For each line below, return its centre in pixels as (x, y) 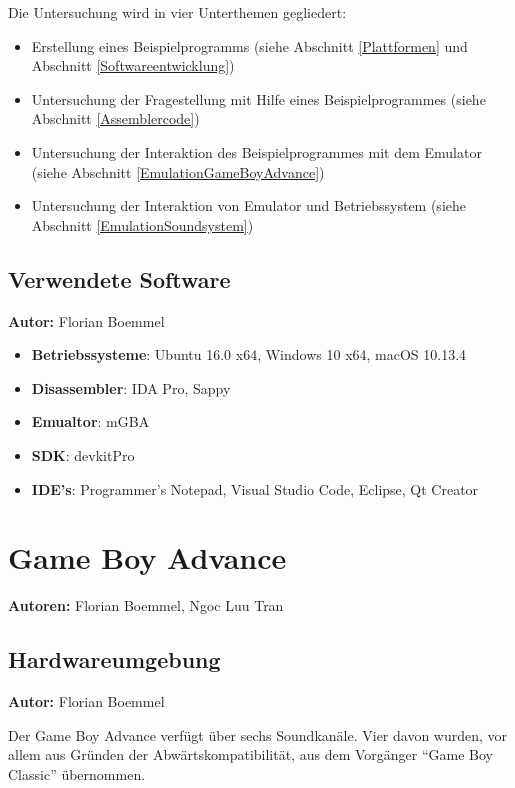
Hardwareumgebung (114, 659)
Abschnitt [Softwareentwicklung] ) (133, 65)
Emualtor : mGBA (90, 421)
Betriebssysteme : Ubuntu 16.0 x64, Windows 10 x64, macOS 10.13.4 (249, 354)
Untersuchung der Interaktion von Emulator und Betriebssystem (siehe (248, 205)
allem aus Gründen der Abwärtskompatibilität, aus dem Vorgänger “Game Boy (250, 754)
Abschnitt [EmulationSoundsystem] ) (142, 224)
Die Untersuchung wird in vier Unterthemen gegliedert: (177, 12)
